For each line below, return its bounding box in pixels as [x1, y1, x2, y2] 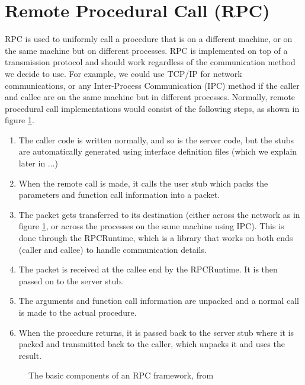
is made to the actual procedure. [18, 306, 137, 318]
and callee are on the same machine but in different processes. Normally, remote [5, 91, 296, 103]
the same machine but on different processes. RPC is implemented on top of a [5, 44, 288, 56]
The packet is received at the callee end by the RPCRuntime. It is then [18, 263, 278, 275]
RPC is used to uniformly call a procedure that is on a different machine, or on [5, 33, 293, 45]
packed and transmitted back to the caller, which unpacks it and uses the [18, 338, 285, 350]
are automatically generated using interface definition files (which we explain [18, 145, 297, 158]
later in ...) [18, 157, 58, 169]
